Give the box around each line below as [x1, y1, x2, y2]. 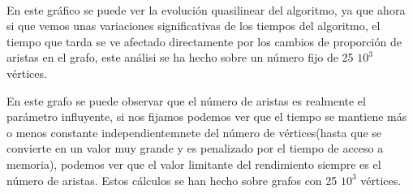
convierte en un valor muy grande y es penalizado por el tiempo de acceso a [6, 140, 384, 157]
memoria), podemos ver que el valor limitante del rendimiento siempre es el [6, 155, 381, 172]
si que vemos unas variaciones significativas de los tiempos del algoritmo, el [6, 17, 381, 34]
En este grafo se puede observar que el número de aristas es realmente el [6, 92, 366, 109]
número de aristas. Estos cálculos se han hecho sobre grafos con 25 [6, 171, 338, 188]
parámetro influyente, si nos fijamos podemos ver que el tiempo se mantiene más [6, 108, 407, 125]
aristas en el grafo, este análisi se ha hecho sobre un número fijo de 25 [6, 49, 354, 66]
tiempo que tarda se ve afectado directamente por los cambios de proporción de [6, 32, 402, 50]
